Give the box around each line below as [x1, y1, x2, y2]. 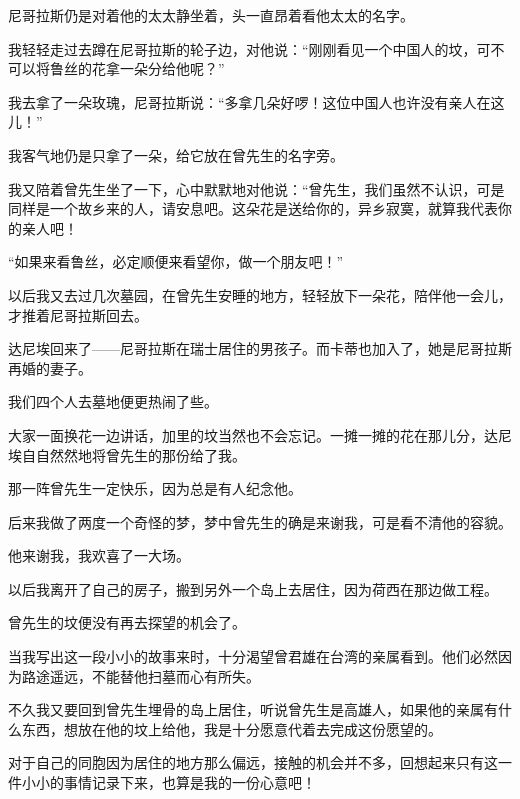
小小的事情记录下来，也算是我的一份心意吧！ [21, 772, 316, 793]
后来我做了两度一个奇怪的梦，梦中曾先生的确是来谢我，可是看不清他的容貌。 [8, 511, 512, 532]
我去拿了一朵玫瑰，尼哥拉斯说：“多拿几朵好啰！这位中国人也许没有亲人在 [8, 91, 491, 112]
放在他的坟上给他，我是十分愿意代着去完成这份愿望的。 [77, 718, 442, 739]
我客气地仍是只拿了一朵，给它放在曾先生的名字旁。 [8, 144, 344, 165]
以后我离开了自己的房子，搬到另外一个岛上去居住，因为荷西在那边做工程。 [8, 578, 498, 599]
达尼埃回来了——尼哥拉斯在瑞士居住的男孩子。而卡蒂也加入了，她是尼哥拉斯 [8, 338, 512, 359]
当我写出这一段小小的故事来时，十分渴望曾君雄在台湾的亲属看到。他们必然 [8, 646, 498, 667]
